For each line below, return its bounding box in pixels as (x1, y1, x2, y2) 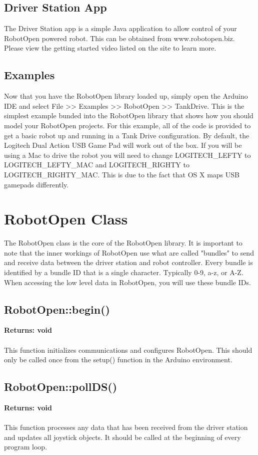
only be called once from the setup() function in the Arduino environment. (4, 354, 232, 365)
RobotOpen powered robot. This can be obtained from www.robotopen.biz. (4, 33, 235, 43)
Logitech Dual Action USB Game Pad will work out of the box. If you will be (4, 140, 242, 150)
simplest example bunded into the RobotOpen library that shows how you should (4, 110, 253, 121)
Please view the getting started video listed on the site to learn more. (4, 43, 216, 53)
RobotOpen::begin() (4, 301, 110, 317)
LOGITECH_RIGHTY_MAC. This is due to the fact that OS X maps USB (4, 169, 239, 179)
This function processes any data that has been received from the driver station (4, 422, 248, 432)
